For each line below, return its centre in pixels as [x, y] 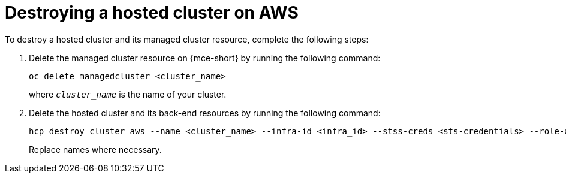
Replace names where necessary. [95, 149]
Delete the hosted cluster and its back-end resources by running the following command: [205, 113]
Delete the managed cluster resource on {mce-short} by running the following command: [205, 58]
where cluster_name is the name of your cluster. [128, 94]
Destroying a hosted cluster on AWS [152, 13]
